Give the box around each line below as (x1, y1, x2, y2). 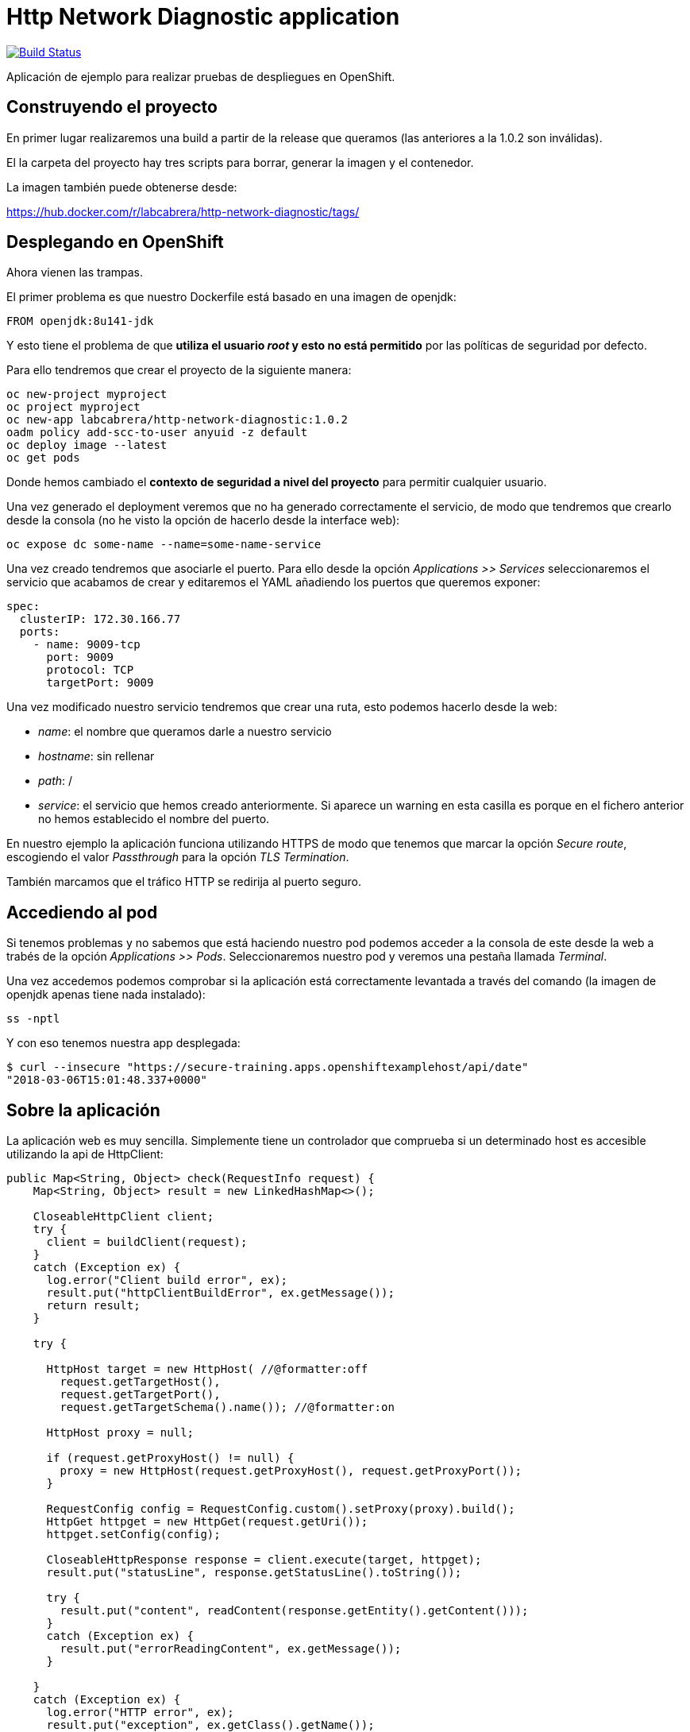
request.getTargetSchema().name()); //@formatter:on (60, 1401, 395, 1414)
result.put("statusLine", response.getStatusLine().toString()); (46, 1566, 462, 1579)
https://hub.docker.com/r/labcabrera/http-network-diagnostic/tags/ (6, 204, 360, 218)
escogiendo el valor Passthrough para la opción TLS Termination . (6, 850, 349, 864)
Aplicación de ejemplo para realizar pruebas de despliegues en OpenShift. (6, 69, 395, 83)
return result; (46, 1299, 141, 1313)
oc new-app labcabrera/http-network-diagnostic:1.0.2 (6, 413, 348, 427)
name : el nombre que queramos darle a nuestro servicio (38, 725, 332, 739)
